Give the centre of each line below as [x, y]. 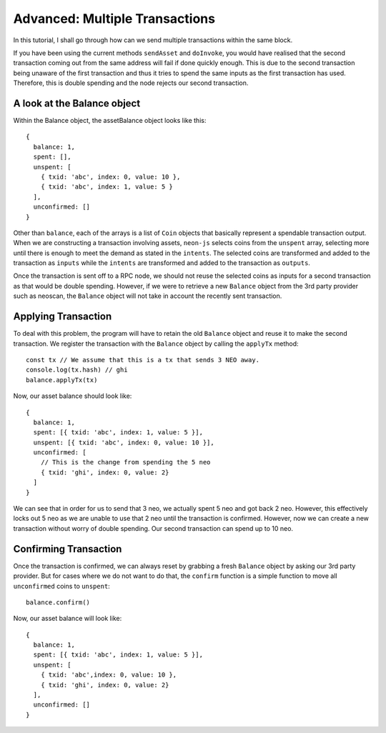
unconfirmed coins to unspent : [61, 586]
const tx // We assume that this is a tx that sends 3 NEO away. [143, 360]
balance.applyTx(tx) [62, 380]
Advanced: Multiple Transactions [114, 19]
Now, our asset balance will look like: [68, 619]
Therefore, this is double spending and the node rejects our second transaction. [131, 83]
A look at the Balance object [77, 103]
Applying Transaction [63, 317]
